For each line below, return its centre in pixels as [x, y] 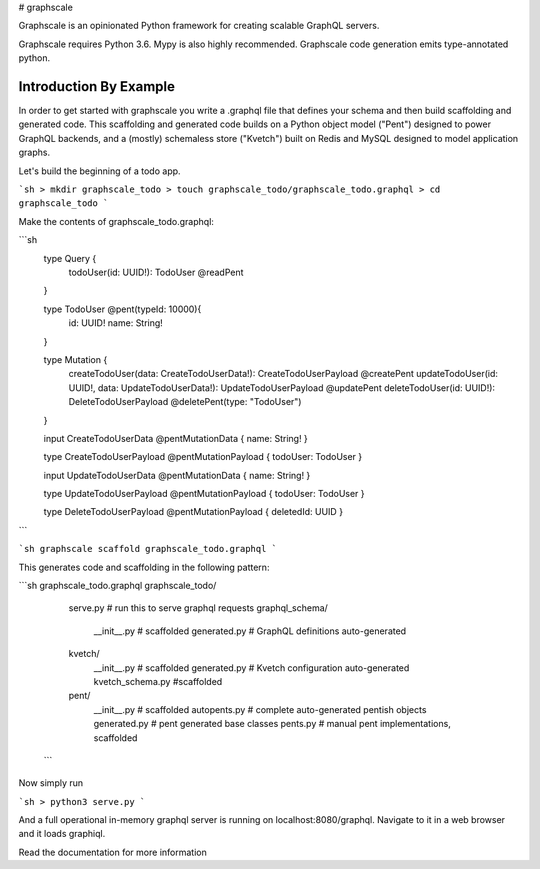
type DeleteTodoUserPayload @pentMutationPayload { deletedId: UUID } [193, 512]
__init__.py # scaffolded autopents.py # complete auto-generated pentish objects [260, 709]
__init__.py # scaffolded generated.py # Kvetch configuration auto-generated [251, 667]
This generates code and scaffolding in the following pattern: [144, 567]
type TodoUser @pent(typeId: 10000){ [122, 309]
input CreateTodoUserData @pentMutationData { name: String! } [176, 438]
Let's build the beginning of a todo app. [99, 171]
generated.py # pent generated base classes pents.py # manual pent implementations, [272, 724]
